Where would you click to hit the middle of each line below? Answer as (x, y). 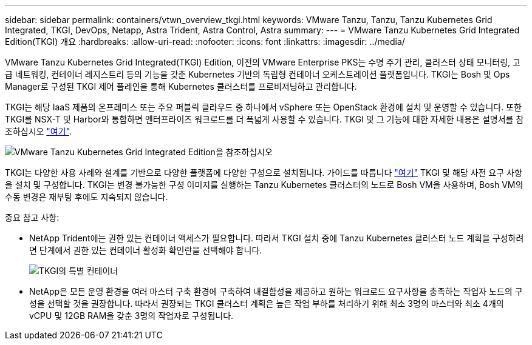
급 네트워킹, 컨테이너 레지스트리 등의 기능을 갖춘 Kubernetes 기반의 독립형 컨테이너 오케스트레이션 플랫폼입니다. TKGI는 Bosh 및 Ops (257, 74)
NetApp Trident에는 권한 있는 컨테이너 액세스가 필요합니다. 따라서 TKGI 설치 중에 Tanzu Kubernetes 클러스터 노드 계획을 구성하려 (277, 238)
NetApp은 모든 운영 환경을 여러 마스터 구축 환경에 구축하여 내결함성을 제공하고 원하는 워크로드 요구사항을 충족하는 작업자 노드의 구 (276, 291)
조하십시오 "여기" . (39, 131)
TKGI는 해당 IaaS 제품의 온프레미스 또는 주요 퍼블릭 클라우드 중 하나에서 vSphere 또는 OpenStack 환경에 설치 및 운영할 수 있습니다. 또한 (263, 107)
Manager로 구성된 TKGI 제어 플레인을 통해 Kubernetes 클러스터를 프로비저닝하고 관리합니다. (181, 86)
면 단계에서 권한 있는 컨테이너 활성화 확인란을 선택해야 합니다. (146, 250)
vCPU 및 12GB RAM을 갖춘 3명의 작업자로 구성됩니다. (131, 316)
